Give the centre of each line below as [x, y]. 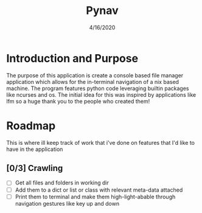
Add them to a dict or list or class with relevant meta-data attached [99, 190]
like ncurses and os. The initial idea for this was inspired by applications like [101, 94]
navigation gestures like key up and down [67, 203]
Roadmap [31, 126]
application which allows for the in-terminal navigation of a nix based [93, 82]
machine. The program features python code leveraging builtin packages [98, 88]
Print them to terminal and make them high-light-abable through [95, 197]
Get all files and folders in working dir [62, 183]
